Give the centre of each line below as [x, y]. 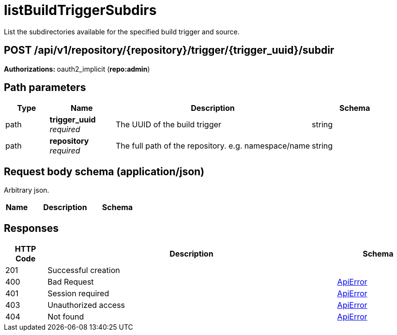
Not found [66, 317]
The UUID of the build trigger [168, 125]
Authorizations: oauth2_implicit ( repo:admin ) [77, 69]
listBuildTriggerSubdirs [80, 10]
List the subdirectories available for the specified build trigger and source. [122, 31]
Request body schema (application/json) [104, 171]
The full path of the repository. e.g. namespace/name [213, 146]
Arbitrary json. [27, 190]
